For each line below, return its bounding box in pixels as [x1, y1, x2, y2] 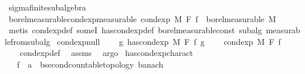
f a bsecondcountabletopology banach [16, 58, 164, 70]
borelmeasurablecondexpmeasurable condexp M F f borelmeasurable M [8, 12, 276, 24]
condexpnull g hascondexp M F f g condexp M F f [57, 35, 281, 47]
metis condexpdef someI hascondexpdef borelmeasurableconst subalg [8, 24, 262, 36]
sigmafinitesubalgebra [8, 1, 86, 13]
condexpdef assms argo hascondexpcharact [19, 47, 193, 59]
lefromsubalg [5, 35, 50, 47]
